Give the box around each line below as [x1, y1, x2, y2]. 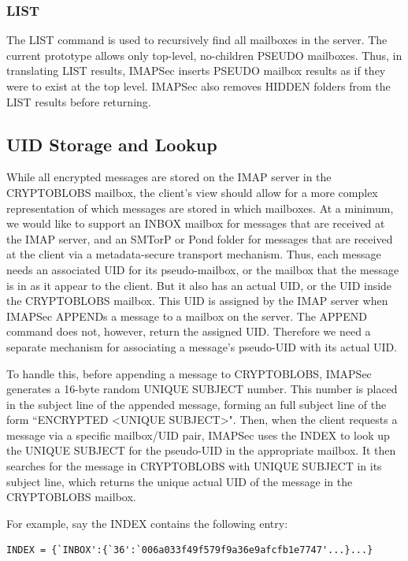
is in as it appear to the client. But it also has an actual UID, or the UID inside [6, 277, 392, 293]
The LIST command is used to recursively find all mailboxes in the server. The [6, 32, 388, 48]
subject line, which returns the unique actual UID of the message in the [6, 473, 353, 489]
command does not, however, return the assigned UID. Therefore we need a [6, 323, 371, 340]
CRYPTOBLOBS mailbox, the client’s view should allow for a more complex [6, 184, 378, 200]
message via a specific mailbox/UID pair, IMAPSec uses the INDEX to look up [6, 426, 390, 443]
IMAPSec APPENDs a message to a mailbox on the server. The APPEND [6, 307, 367, 324]
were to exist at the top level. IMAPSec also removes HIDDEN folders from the [6, 78, 391, 94]
